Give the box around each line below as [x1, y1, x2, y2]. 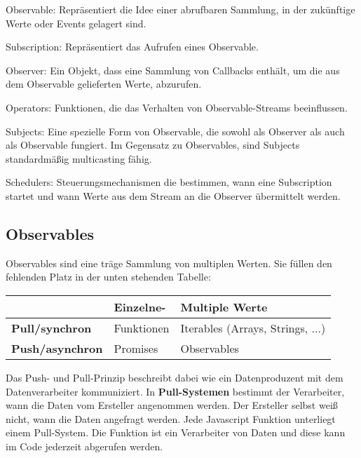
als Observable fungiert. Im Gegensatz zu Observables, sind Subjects [6, 137, 300, 152]
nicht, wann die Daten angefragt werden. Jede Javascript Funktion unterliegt [6, 411, 336, 426]
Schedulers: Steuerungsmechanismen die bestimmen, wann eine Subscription [6, 175, 332, 189]
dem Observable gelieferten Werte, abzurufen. [6, 76, 202, 91]
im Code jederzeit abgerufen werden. [6, 438, 163, 453]
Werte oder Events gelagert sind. [6, 15, 147, 30]
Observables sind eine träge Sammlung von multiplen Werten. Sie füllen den [6, 255, 332, 270]
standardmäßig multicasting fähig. [6, 151, 152, 166]
